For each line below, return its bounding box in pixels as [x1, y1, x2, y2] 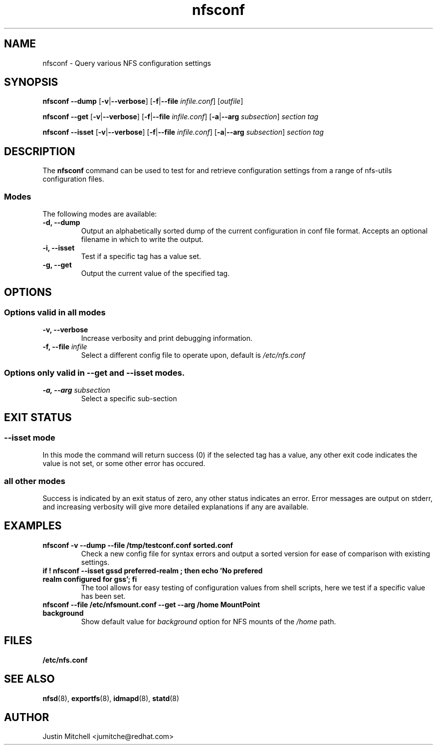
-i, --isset [42, 244, 75, 252]
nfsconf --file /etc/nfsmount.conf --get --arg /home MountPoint [42, 600, 260, 609]
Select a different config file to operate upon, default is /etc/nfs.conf [81, 351, 306, 360]
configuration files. [42, 175, 104, 184]
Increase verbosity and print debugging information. [81, 334, 253, 343]
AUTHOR [4, 711, 49, 724]
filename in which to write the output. [81, 235, 204, 244]
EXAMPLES [4, 519, 62, 532]
